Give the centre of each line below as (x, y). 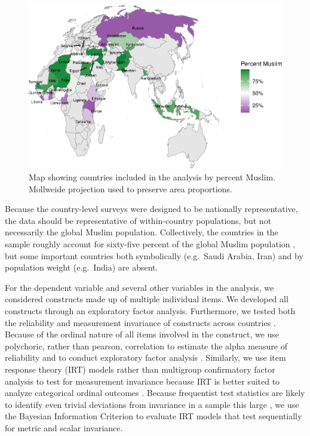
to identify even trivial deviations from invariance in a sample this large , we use (152, 404)
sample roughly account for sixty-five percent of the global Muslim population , (150, 244)
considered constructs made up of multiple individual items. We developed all (147, 299)
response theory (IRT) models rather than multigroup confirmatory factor (140, 369)
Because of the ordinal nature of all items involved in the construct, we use (142, 334)
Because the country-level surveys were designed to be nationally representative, (151, 209)
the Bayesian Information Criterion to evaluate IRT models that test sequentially (154, 416)
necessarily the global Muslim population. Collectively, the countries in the (142, 232)
